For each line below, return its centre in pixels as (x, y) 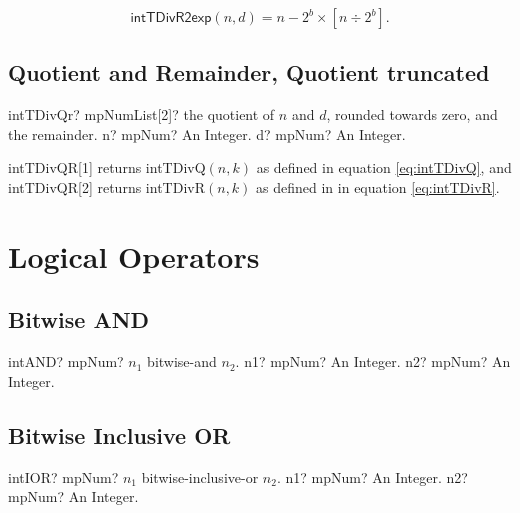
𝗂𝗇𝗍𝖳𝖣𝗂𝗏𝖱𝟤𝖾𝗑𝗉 (171, 18)
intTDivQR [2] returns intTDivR (106, 186)
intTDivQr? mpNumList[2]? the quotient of (141, 114)
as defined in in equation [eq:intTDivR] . (378, 186)
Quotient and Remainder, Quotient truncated (249, 72)
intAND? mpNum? (66, 361)
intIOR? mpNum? (63, 476)
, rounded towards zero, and (412, 114)
